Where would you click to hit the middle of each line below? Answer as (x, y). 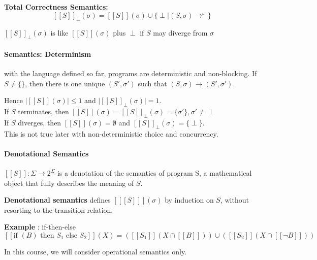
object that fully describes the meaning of (69, 183)
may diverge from (180, 33)
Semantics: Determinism (48, 54)
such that (152, 83)
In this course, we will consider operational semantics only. (96, 251)
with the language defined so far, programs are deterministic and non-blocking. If (131, 73)
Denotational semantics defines (57, 200)
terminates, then (43, 111)
